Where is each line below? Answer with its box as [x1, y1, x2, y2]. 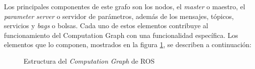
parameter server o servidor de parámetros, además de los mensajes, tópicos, [4, 11, 234, 21]
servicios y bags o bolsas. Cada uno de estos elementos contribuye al [4, 20, 208, 31]
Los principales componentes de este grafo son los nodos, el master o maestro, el [4, 1, 245, 11]
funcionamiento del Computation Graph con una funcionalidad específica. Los [4, 30, 238, 40]
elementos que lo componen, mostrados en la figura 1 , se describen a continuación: [4, 39, 252, 50]
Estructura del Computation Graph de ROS [24, 55, 155, 66]
